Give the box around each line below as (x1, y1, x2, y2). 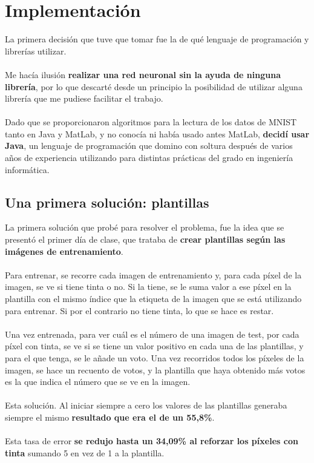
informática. (5, 163, 50, 176)
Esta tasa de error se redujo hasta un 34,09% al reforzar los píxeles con (5, 435, 298, 447)
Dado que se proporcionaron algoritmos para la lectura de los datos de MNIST (5, 116, 297, 128)
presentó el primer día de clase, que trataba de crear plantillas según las (5, 233, 286, 246)
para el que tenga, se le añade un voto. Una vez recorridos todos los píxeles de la (5, 351, 304, 364)
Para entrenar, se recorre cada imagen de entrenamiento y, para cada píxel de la (5, 268, 302, 281)
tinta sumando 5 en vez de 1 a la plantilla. (5, 446, 165, 459)
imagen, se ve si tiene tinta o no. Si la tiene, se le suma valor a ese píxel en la (5, 280, 292, 293)
